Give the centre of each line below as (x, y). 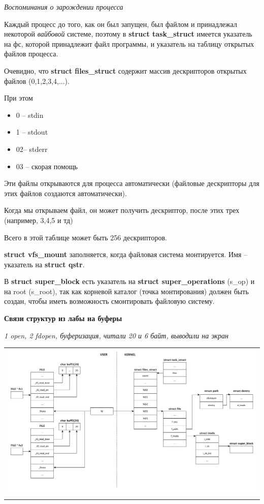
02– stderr (32, 149)
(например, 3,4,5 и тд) (39, 220)
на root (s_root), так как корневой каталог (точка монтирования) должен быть (126, 291)
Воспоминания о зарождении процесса (64, 7)
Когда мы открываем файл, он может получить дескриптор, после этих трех (122, 210)
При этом (19, 98)
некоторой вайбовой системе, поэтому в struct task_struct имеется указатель (128, 34)
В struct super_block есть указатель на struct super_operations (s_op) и (129, 281)
